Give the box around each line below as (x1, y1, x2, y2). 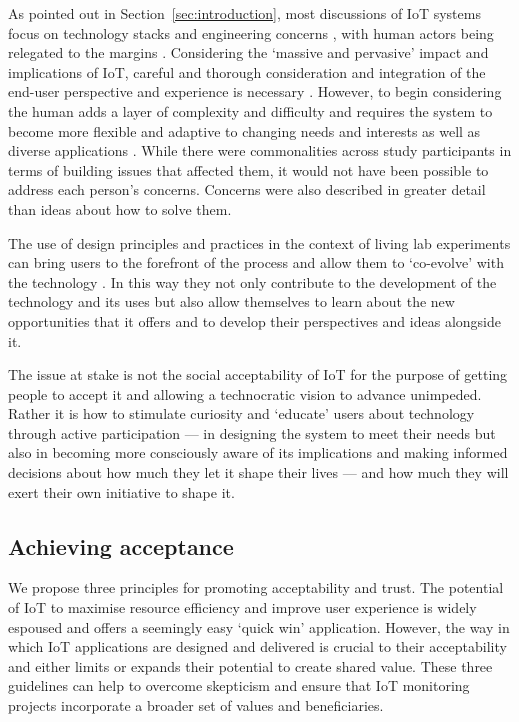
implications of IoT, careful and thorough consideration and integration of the (8, 61, 486, 82)
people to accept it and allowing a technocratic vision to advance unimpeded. (8, 383, 482, 404)
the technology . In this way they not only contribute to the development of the (8, 271, 497, 292)
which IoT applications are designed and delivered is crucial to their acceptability (8, 636, 507, 657)
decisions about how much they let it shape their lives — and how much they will (8, 462, 509, 483)
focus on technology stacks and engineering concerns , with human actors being (8, 22, 494, 43)
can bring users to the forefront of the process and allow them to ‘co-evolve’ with (8, 252, 504, 273)
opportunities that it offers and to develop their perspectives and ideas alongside (8, 310, 501, 331)
